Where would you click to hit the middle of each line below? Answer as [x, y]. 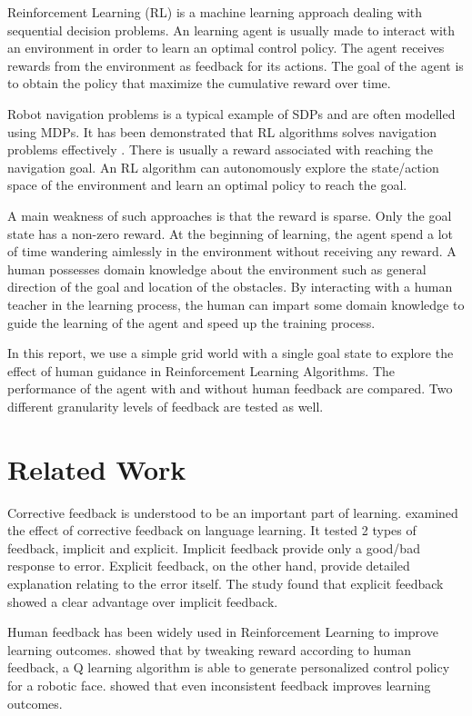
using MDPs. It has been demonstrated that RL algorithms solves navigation [222, 131]
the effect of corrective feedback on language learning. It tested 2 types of [212, 530]
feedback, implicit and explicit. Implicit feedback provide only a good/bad [214, 547]
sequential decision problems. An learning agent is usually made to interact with [231, 30]
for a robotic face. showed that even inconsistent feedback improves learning [219, 685]
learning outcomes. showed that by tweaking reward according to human [210, 649]
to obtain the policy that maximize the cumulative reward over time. [199, 83]
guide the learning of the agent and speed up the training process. [191, 322]
